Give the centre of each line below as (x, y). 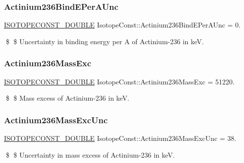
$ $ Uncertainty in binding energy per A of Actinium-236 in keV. (105, 41)
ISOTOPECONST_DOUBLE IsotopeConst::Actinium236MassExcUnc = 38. (120, 138)
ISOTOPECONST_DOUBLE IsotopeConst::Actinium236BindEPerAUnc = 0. (122, 25)
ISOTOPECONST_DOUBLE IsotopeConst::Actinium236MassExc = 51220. (119, 81)
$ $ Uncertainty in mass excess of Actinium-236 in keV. (90, 154)
